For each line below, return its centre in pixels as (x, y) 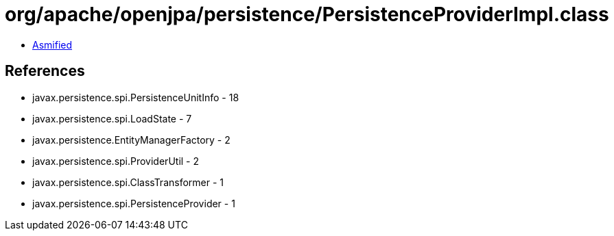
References (45, 71)
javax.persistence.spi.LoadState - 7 (112, 118)
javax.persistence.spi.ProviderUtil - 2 (116, 161)
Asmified (52, 44)
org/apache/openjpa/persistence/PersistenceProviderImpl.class (307, 14)
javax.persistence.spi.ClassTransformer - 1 (128, 182)
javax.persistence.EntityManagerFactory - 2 (131, 140)
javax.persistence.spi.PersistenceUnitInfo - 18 (136, 97)
